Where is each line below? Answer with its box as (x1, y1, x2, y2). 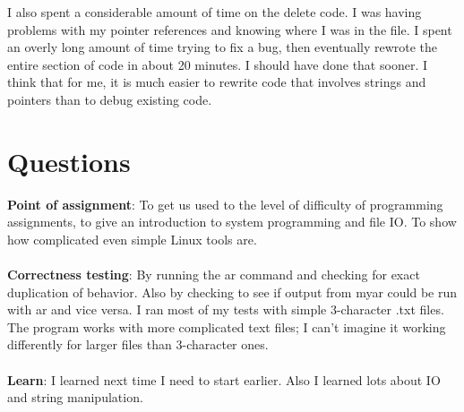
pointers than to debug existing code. (7, 90, 212, 108)
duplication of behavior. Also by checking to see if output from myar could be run (7, 282, 458, 301)
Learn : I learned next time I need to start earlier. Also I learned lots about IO (7, 370, 441, 389)
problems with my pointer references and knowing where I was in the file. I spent (7, 20, 452, 39)
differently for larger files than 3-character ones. (7, 335, 269, 354)
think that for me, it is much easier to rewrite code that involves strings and (7, 73, 426, 91)
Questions (7, 142, 131, 179)
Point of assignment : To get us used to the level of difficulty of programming (7, 194, 443, 213)
